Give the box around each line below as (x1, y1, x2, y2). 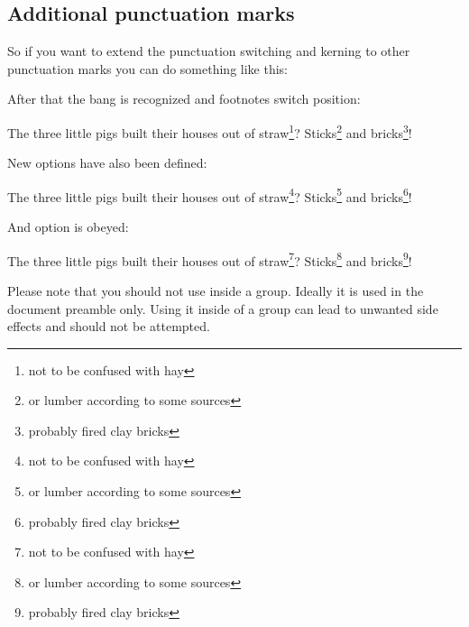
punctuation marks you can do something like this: (7, 59, 289, 78)
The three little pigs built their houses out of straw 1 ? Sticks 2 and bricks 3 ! (7, 120, 412, 142)
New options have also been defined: (7, 153, 207, 172)
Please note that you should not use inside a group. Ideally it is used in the (7, 281, 424, 300)
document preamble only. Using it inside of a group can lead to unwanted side (7, 299, 438, 318)
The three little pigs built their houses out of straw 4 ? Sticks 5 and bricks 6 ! (7, 184, 412, 206)
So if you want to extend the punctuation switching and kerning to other (7, 41, 410, 60)
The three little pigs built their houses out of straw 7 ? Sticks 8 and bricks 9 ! (7, 248, 412, 270)
